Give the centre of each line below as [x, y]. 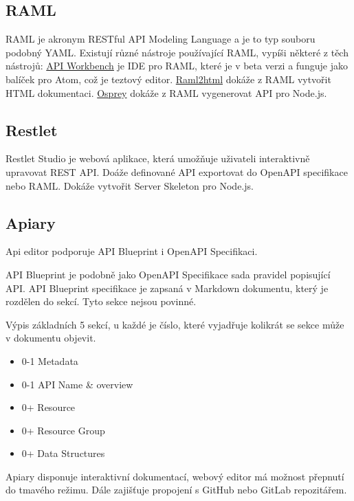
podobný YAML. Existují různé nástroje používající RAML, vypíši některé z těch [177, 52]
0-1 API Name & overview [77, 384]
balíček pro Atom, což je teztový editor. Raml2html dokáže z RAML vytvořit [168, 79]
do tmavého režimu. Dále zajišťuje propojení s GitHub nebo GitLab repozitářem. [176, 490]
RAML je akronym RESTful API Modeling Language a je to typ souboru [161, 39]
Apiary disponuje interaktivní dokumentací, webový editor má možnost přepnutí [175, 476]
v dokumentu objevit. [51, 338]
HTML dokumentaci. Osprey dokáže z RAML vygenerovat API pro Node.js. [166, 92]
